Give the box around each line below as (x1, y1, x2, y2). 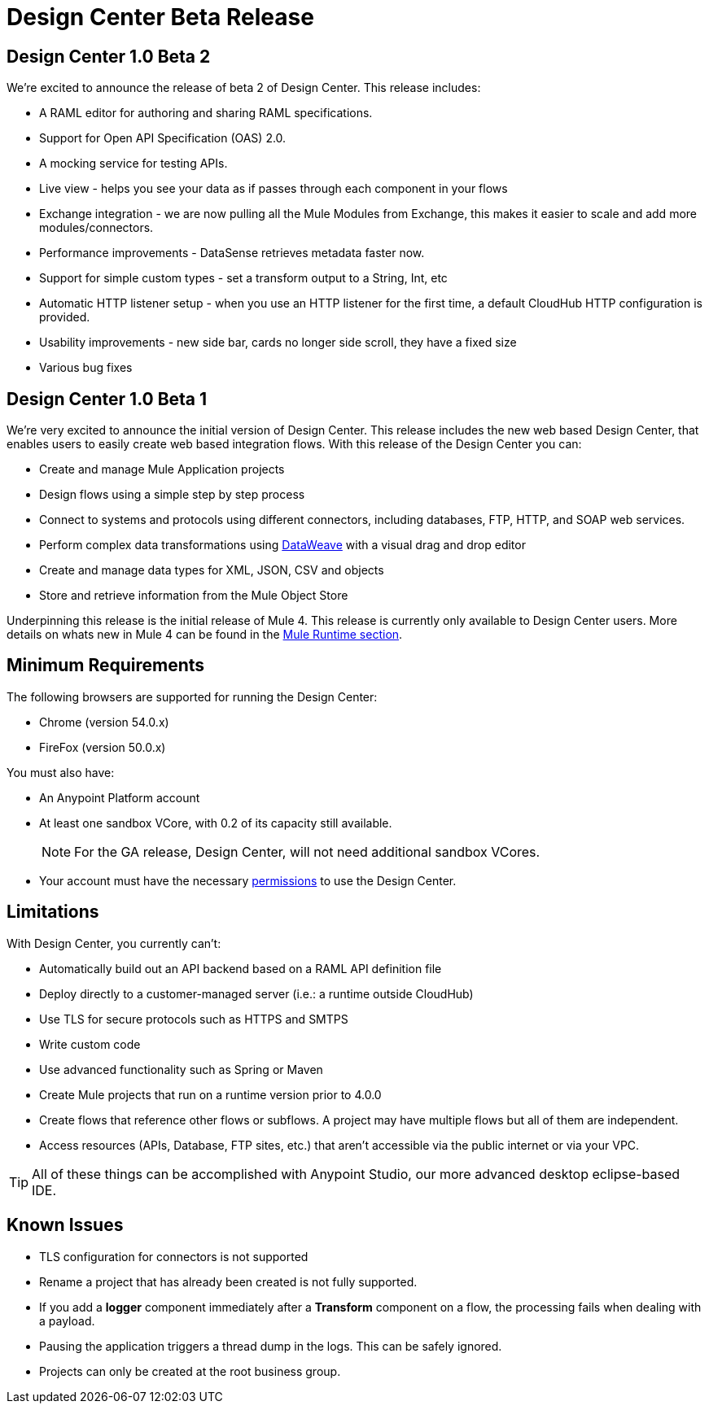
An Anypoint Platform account (39, 790, 200, 805)
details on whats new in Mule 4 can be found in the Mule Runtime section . (7, 627, 403, 642)
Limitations (7, 901, 99, 923)
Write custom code (39, 1037, 141, 1051)
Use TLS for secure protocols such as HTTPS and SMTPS (39, 1011, 348, 1026)
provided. (39, 310, 90, 325)
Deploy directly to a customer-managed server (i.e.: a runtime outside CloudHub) (39, 986, 474, 1001)
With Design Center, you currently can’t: (7, 936, 221, 950)
